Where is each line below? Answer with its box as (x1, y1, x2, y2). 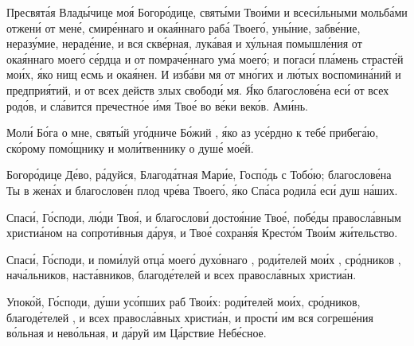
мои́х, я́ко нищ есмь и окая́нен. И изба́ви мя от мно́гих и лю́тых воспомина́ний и (6, 66, 401, 83)
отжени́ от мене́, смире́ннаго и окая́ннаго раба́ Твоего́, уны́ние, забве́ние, (6, 19, 361, 36)
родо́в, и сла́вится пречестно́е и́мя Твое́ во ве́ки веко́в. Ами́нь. (6, 97, 308, 114)
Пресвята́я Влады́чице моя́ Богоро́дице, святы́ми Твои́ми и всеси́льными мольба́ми (6, 4, 408, 20)
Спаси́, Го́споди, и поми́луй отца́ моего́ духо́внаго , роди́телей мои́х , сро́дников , (6, 251, 401, 267)
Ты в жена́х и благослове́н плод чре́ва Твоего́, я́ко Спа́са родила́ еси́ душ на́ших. (6, 181, 398, 198)
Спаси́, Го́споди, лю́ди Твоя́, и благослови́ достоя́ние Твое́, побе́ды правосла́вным (6, 208, 401, 225)
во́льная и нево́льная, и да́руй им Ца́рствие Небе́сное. (6, 325, 267, 341)
